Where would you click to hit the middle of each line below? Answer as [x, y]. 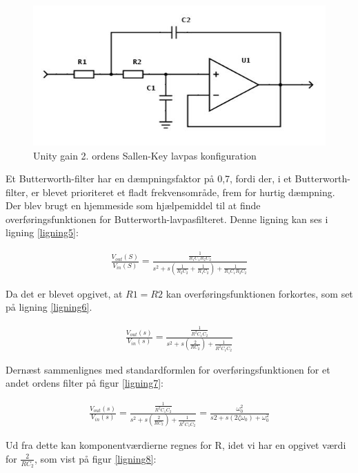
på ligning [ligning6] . [49, 307]
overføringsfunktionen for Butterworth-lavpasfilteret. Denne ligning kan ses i [167, 219]
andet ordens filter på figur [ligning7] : [84, 383]
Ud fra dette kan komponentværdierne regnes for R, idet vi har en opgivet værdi [176, 445]
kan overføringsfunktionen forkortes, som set [259, 293]
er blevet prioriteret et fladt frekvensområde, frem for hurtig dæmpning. [183, 192]
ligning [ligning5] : [42, 232]
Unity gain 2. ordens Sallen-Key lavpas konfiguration [145, 155]
